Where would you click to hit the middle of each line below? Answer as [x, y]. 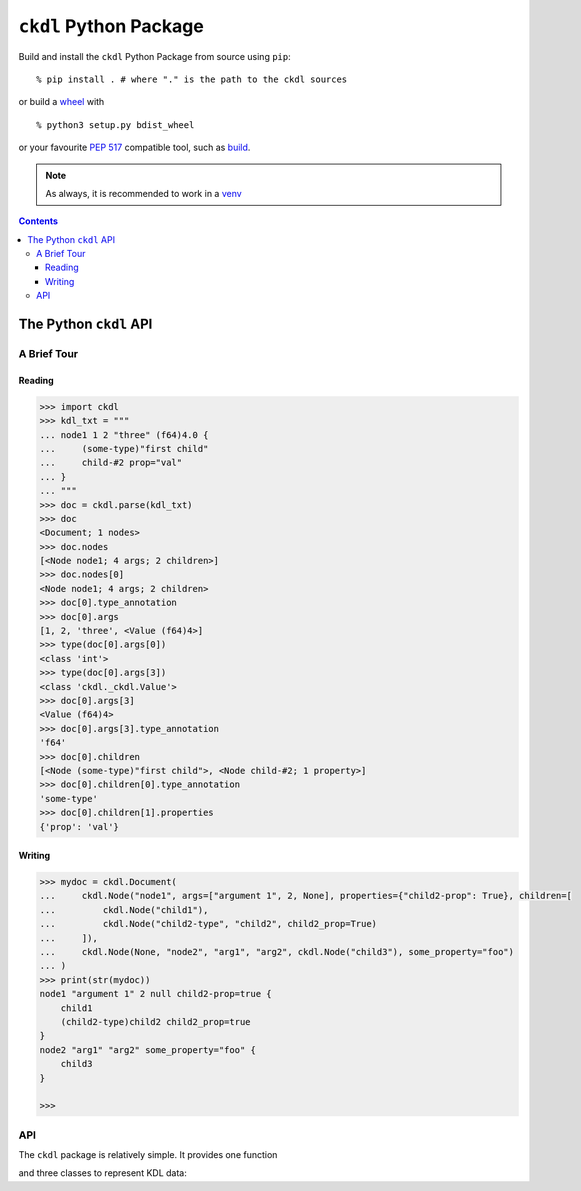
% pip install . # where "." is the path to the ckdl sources [192, 79]
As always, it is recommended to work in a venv [143, 193]
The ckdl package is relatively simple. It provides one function [148, 1155]
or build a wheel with [61, 102]
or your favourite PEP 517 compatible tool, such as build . [134, 147]
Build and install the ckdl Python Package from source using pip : [154, 56]
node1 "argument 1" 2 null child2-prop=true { [155, 994]
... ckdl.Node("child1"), [124, 909]
